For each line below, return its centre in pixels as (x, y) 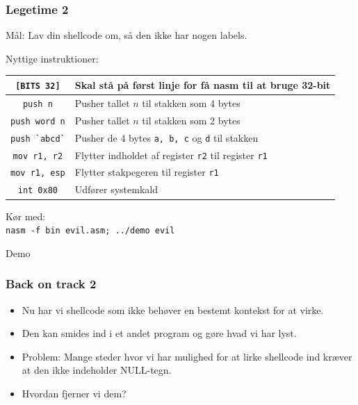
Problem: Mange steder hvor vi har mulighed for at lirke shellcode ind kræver (187, 356)
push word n (38, 121)
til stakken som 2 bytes (191, 120)
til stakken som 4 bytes (191, 102)
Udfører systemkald (116, 189)
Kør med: (26, 216)
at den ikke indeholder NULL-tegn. (97, 370)
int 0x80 (38, 191)
